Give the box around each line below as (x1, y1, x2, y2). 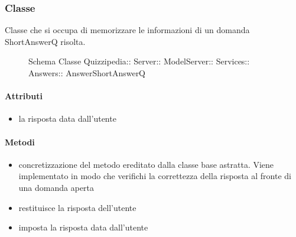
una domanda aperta (18, 181, 95, 193)
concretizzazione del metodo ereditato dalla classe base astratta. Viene (18, 158, 274, 170)
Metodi (5, 135, 35, 148)
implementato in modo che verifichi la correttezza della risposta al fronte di (18, 170, 291, 182)
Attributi (5, 90, 43, 102)
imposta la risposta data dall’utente (18, 221, 148, 233)
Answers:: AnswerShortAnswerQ (28, 67, 146, 79)
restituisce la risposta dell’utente (18, 201, 136, 213)
